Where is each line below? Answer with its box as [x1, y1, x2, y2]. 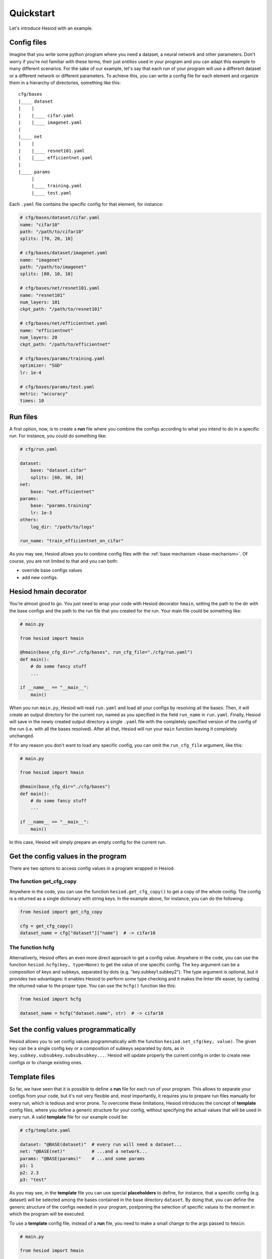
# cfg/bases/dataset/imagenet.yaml [20, 250, 108, 256]
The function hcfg [9, 944, 55, 951]
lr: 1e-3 [30, 510, 52, 516]
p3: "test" [20, 1177, 47, 1183]
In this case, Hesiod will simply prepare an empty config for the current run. [9, 839, 166, 845]
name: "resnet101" [20, 292, 65, 298]
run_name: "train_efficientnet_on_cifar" [20, 538, 124, 544]
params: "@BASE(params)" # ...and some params [20, 1156, 145, 1161]
